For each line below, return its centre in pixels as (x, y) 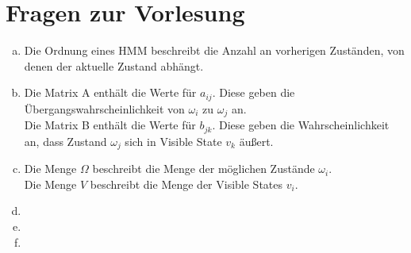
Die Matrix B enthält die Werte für (110, 125)
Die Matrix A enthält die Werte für (110, 92)
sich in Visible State (173, 141)
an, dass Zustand (65, 141)
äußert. (256, 141)
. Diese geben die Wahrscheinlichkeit (301, 125)
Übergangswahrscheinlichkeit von (104, 108)
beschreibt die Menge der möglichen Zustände (204, 169)
